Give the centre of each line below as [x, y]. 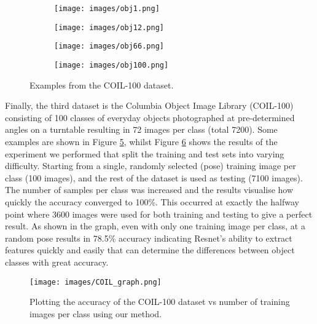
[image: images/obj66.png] [109, 46]
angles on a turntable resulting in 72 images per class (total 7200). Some [141, 129]
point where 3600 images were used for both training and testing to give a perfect [159, 214]
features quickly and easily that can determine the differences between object [150, 250]
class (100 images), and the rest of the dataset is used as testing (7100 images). [154, 177]
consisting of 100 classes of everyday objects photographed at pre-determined [150, 117]
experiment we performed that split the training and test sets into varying [145, 153]
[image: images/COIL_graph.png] [96, 282]
